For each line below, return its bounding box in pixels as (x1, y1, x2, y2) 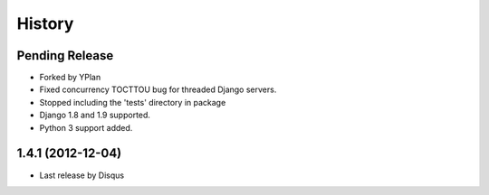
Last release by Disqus (39, 170, 125, 181)
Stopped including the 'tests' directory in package (39, 97, 226, 107)
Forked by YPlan (39, 72, 101, 83)
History (16, 14, 74, 33)
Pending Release (16, 48, 114, 63)
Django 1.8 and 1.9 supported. (39, 109, 151, 121)
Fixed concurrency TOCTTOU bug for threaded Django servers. (39, 84, 277, 95)
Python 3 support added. (39, 122, 133, 133)
